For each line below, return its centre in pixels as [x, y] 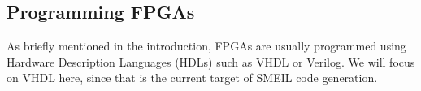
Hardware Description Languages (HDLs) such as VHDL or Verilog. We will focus [211, 61]
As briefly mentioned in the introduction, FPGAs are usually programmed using [206, 46]
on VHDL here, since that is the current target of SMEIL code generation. [192, 78]
